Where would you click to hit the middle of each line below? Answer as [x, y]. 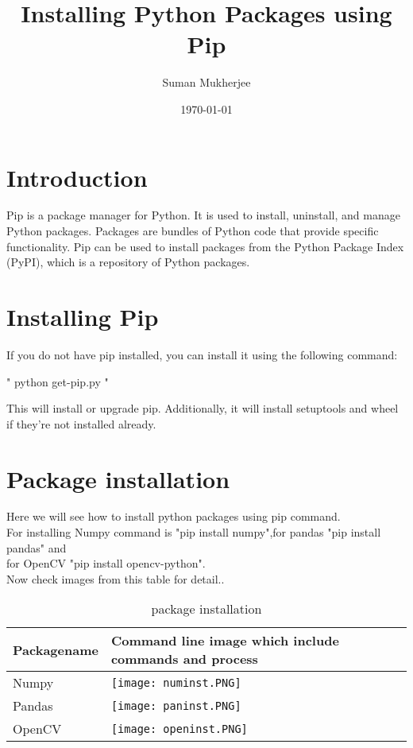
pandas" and [37, 547]
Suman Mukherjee [206, 82]
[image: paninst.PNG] [176, 705]
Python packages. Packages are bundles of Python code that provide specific [193, 231]
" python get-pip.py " [58, 381]
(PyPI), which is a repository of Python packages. [128, 262]
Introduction [77, 177]
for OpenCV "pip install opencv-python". [106, 563]
